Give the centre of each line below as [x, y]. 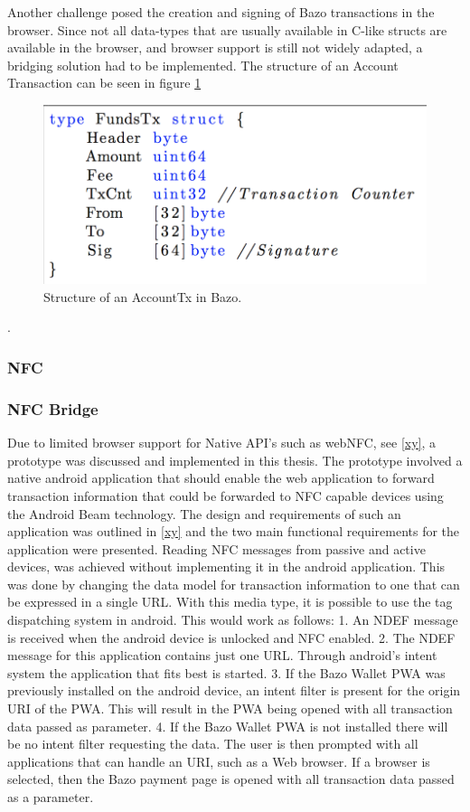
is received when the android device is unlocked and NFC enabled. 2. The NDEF [231, 637]
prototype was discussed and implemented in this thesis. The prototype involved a [235, 460]
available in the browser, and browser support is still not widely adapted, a [215, 47]
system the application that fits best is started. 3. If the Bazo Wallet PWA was [226, 672]
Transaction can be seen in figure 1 [104, 83]
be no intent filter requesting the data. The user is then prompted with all [213, 744]
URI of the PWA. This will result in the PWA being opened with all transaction [230, 708]
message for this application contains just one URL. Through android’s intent [222, 655]
